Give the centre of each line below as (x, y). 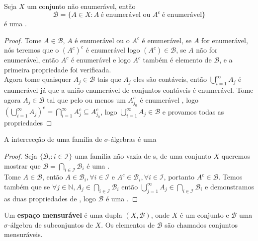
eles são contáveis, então (170, 79)
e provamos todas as (193, 111)
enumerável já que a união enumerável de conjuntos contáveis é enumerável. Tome (129, 90)
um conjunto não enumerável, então (81, 6)
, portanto (179, 177)
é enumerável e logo (101, 60)
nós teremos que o (32, 50)
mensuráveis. (23, 234)
